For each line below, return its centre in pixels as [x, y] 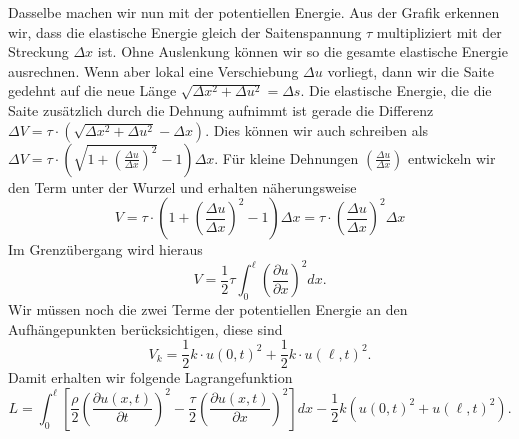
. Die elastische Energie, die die [396, 90]
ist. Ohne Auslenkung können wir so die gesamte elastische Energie [302, 51]
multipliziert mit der [439, 31]
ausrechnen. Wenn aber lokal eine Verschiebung [153, 70]
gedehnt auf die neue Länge [92, 90]
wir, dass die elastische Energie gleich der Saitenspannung [185, 31]
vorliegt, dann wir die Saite [410, 70]
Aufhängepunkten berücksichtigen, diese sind [145, 328]
